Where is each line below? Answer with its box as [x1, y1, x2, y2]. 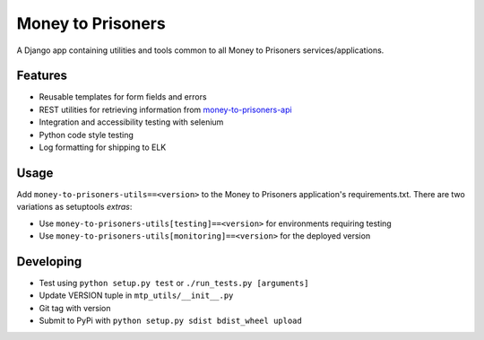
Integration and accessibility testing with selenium [39, 117, 224, 127]
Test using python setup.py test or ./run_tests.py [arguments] [39, 278, 309, 288]
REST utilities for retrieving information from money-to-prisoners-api [39, 104, 292, 115]
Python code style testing [39, 129, 134, 140]
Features [16, 68, 67, 83]
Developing [16, 254, 82, 269]
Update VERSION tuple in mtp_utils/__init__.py [39, 290, 234, 301]
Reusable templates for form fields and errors [39, 92, 207, 102]
